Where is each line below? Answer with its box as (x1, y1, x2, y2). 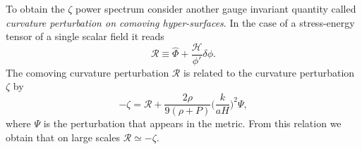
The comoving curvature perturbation (6, 65, 169, 79)
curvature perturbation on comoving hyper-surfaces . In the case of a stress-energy (6, 15, 355, 30)
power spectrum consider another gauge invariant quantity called (76, 1, 356, 15)
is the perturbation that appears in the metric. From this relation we (43, 116, 342, 131)
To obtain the (6, 1, 65, 15)
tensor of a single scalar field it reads (6, 29, 164, 44)
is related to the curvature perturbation (183, 65, 355, 79)
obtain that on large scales (6, 129, 120, 144)
